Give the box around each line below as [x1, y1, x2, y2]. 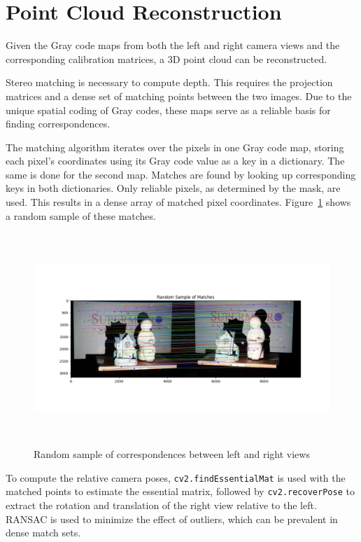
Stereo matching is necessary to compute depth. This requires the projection [6, 75, 333, 90]
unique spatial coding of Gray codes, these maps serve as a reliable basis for [6, 102, 331, 117]
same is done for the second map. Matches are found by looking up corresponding [6, 167, 356, 181]
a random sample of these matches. [6, 208, 156, 223]
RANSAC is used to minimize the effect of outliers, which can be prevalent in [6, 511, 338, 526]
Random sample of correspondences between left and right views [34, 447, 310, 461]
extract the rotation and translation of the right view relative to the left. [6, 498, 317, 513]
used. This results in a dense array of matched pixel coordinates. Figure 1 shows [6, 195, 351, 209]
